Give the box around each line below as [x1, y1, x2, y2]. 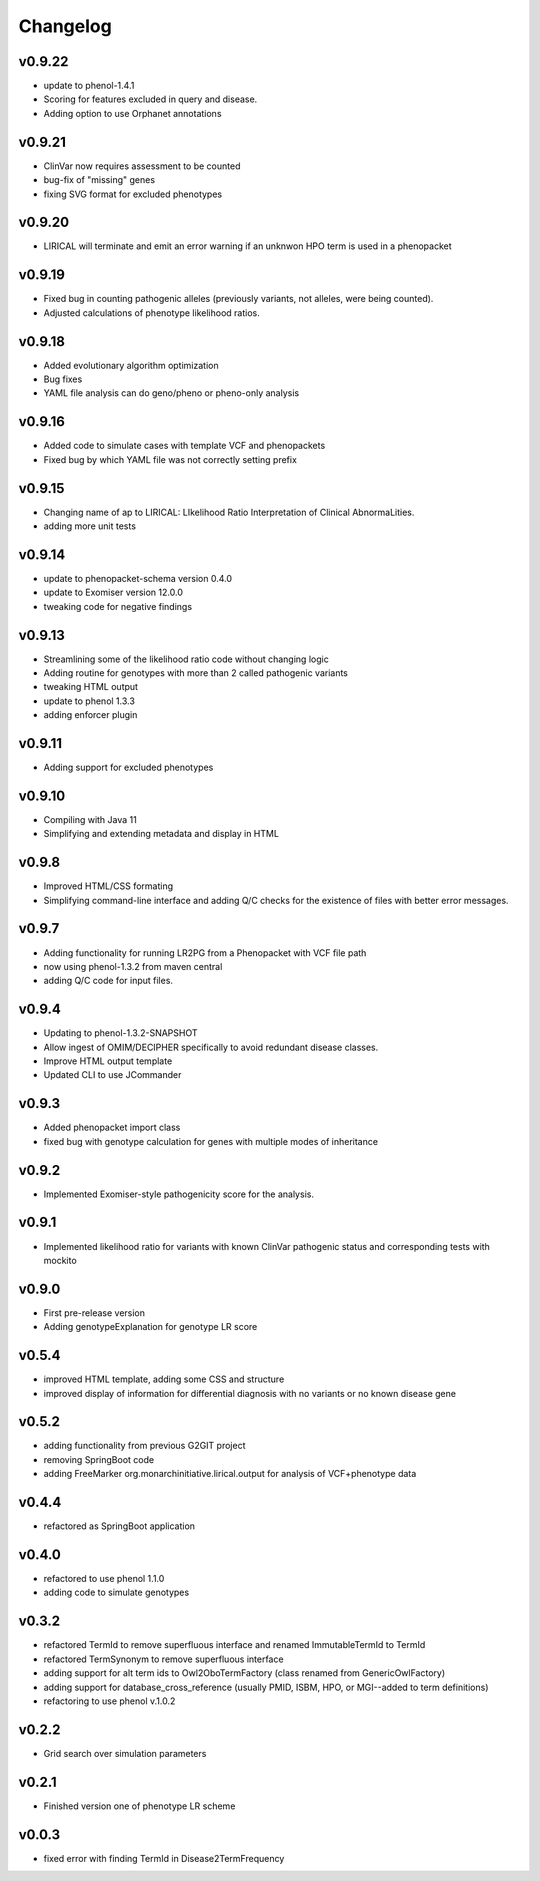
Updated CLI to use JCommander [43, 1069, 182, 1081]
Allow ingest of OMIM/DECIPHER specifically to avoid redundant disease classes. [43, 1041, 379, 1053]
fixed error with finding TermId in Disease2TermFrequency [43, 1852, 285, 1864]
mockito [43, 1254, 77, 1266]
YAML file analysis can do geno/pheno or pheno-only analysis [43, 387, 300, 399]
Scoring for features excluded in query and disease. [43, 93, 258, 105]
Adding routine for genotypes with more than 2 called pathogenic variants [43, 667, 349, 679]
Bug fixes [43, 373, 83, 385]
